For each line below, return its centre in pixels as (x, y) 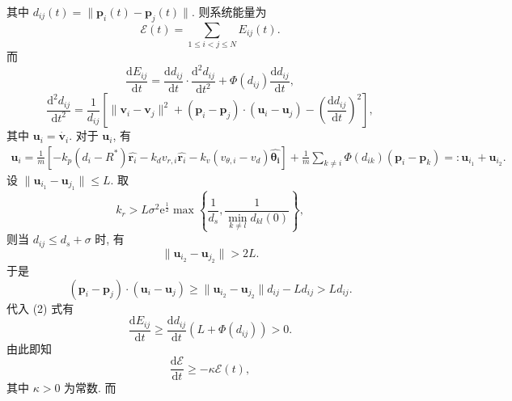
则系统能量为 (233, 11)
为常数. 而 (90, 388)
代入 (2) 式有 (40, 308)
